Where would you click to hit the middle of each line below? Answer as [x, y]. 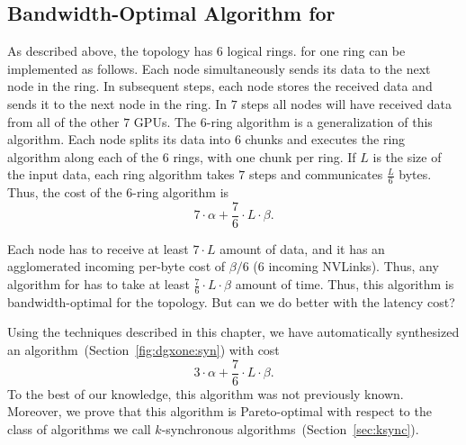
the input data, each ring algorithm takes [121, 174]
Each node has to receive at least [98, 248]
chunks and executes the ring [325, 139]
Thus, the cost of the [65, 192]
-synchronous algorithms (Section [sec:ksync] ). [290, 428]
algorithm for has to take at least [99, 284]
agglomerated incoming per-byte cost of [116, 266]
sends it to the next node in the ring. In [117, 103]
